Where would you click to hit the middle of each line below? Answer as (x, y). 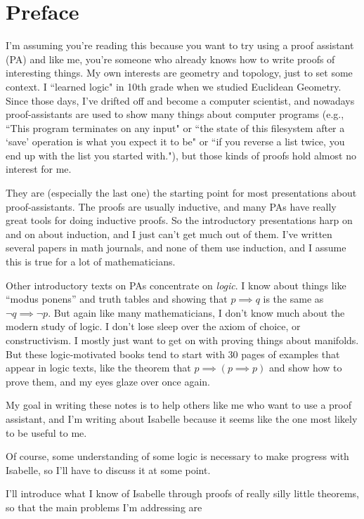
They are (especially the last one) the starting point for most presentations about (181, 193)
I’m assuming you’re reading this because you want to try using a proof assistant (180, 45)
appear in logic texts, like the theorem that (98, 368)
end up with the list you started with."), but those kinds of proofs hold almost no (181, 155)
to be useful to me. (46, 432)
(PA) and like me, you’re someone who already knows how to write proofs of (170, 59)
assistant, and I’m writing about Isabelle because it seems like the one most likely (182, 418)
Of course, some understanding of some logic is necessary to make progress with (177, 456)
